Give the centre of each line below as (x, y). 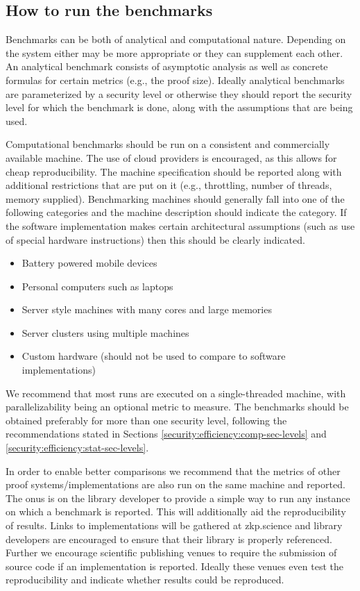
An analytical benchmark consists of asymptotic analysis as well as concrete (167, 66)
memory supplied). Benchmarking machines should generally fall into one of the (175, 198)
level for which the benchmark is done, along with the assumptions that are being (179, 107)
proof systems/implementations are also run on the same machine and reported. (175, 484)
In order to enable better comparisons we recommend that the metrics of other (173, 471)
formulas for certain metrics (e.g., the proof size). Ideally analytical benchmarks (175, 80)
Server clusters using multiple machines (105, 332)
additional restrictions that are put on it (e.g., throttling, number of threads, (169, 185)
